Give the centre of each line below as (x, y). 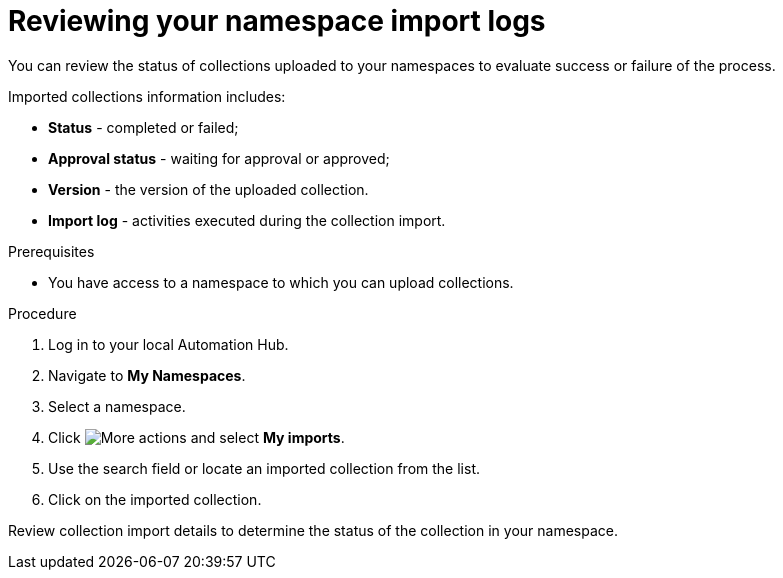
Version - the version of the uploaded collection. (208, 189)
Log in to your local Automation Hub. (168, 344)
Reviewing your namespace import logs (277, 21)
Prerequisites (51, 251)
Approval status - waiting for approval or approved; (219, 158)
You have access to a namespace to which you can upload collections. (281, 282)
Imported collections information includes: (147, 96)
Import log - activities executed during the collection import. (247, 220)
